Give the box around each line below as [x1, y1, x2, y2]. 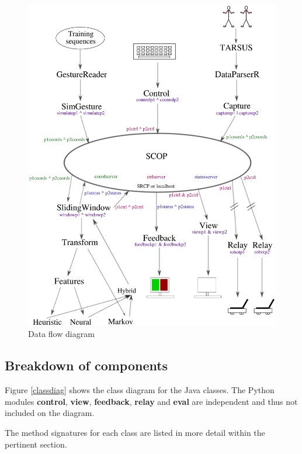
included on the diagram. [5, 407, 95, 419]
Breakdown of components [5, 356, 168, 374]
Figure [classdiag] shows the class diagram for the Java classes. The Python [5, 384, 275, 396]
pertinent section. [5, 438, 67, 450]
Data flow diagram [28, 328, 95, 340]
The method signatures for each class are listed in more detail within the [5, 427, 265, 439]
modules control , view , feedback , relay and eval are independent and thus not [5, 395, 298, 407]
